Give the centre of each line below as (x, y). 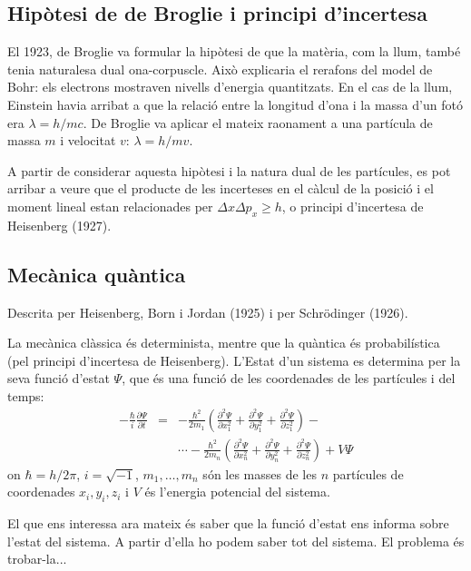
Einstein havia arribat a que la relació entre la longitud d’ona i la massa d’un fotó (235, 104)
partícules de (368, 473)
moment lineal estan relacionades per (110, 206)
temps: (26, 395)
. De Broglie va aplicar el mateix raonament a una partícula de (258, 122)
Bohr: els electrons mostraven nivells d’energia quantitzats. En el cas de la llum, (230, 87)
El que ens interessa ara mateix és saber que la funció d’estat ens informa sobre (228, 522)
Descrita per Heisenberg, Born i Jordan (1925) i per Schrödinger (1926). (208, 312)
